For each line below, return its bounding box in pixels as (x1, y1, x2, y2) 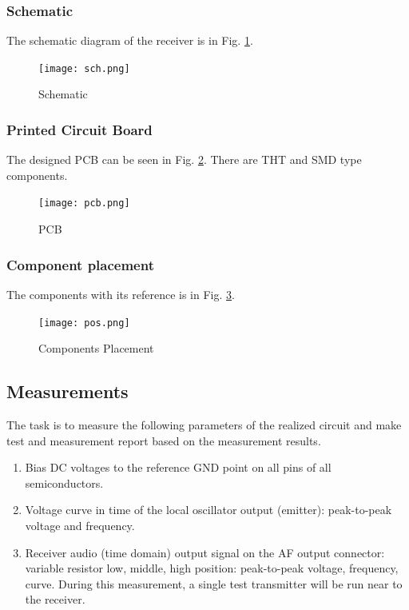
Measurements (6, 379, 129, 404)
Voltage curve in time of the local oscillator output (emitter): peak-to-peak (25, 501, 392, 518)
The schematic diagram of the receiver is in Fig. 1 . (6, 32, 253, 49)
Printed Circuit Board (6, 119, 153, 139)
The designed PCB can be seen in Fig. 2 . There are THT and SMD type (6, 151, 362, 168)
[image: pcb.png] (38, 197, 130, 209)
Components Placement (38, 340, 154, 357)
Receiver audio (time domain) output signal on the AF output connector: (25, 544, 385, 560)
